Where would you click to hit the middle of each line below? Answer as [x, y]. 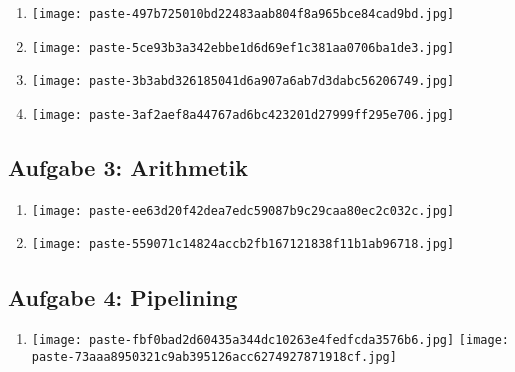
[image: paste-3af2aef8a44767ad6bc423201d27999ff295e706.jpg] [243, 114]
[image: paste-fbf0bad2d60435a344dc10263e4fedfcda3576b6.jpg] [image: [270, 340]
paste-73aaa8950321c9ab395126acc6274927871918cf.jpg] [214, 357]
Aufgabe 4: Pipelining [123, 296]
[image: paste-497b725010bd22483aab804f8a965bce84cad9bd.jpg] [243, 14]
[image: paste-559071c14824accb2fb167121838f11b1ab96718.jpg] [243, 244]
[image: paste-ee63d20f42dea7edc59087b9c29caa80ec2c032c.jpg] [243, 210]
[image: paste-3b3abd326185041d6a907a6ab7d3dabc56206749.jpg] [243, 81]
